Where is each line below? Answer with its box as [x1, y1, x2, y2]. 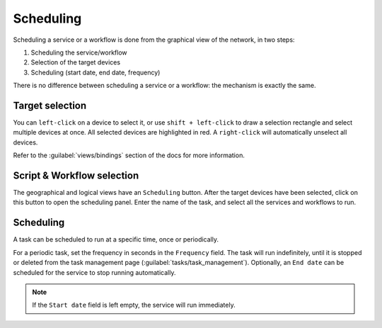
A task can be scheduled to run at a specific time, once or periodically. [13, 235, 219, 244]
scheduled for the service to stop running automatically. [13, 268, 176, 276]
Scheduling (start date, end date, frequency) [30, 68, 161, 77]
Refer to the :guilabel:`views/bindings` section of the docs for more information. [13, 151, 245, 159]
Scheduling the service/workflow [30, 48, 127, 57]
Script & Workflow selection [13, 170, 139, 181]
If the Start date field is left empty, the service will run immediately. [32, 301, 236, 310]
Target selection [13, 99, 87, 111]
